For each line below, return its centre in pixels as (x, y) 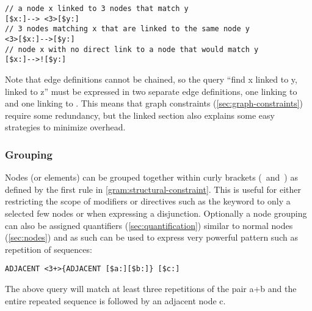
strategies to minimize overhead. (65, 127)
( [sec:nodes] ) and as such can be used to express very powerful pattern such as (151, 237)
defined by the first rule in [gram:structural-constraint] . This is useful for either (153, 189)
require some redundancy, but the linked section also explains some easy (140, 115)
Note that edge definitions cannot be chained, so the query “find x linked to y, (151, 79)
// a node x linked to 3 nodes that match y (97, 9)
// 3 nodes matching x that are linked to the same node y (127, 29)
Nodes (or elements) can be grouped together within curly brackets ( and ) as (151, 177)
